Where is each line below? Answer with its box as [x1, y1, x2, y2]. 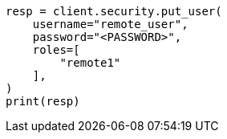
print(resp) [6, 95, 80, 108]
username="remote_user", [32, 18, 188, 31]
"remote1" [59, 56, 121, 69]
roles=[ [32, 43, 80, 56]
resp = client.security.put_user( [6, 5, 222, 18]
